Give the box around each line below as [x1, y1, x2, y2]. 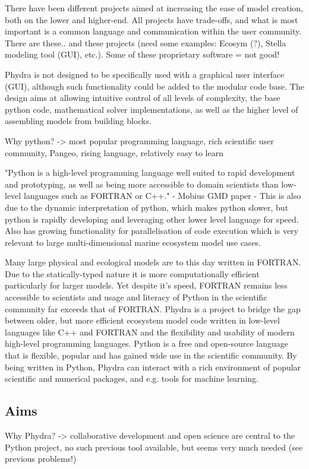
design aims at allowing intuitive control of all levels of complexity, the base [5, 91, 280, 104]
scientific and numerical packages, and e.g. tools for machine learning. [5, 372, 258, 385]
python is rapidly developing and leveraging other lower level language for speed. [5, 213, 299, 225]
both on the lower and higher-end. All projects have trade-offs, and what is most [5, 13, 298, 26]
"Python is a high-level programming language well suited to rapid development [5, 166, 295, 179]
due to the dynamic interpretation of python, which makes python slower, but [5, 201, 289, 213]
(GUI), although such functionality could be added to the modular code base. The [5, 80, 304, 92]
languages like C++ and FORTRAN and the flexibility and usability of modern [5, 325, 295, 338]
